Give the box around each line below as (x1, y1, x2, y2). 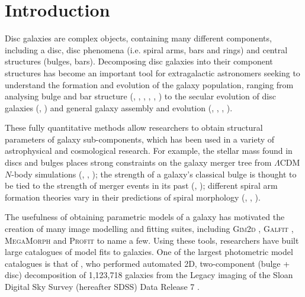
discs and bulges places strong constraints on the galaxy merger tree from (5, 156, 272, 169)
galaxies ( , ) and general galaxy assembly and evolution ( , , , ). (5, 101, 233, 114)
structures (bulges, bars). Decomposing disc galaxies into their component (5, 55, 273, 67)
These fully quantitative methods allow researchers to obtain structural (5, 121, 263, 134)
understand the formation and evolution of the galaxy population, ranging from (5, 78, 294, 91)
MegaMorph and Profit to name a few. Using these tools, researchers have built (5, 234, 299, 246)
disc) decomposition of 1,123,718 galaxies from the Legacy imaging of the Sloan (5, 269, 293, 281)
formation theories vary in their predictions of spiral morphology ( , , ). (5, 191, 261, 203)
